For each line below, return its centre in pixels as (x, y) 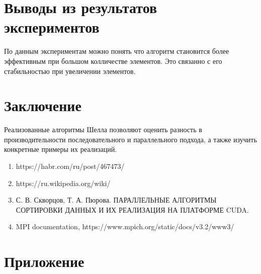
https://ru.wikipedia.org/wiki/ (63, 183)
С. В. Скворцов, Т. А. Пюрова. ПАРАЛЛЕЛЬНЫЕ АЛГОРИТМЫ (116, 200)
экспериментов (52, 27)
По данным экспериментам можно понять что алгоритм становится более (117, 51)
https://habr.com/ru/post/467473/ (70, 166)
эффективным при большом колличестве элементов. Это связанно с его (113, 61)
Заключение (43, 105)
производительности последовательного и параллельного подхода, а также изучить (130, 139)
